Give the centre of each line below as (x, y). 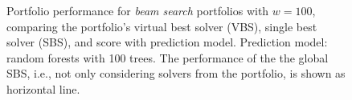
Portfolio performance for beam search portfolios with (138, 10)
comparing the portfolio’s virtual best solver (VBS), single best (162, 26)
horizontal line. (43, 88)
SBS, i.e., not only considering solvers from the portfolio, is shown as (176, 73)
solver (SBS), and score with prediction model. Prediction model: (167, 42)
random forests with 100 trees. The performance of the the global (168, 57)
